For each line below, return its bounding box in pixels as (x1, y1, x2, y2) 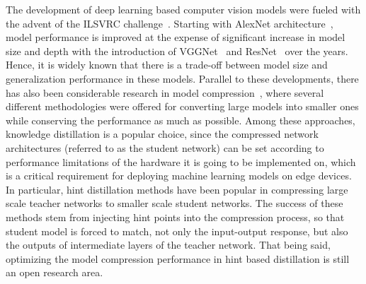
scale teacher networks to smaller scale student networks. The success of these (6, 196, 343, 211)
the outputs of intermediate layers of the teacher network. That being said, (6, 237, 331, 252)
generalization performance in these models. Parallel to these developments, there (6, 71, 359, 85)
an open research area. (6, 265, 103, 280)
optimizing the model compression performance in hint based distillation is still (6, 251, 350, 266)
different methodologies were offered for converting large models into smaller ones (6, 99, 359, 114)
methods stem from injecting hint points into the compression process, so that (6, 209, 345, 224)
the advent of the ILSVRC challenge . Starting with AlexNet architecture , (6, 16, 333, 30)
